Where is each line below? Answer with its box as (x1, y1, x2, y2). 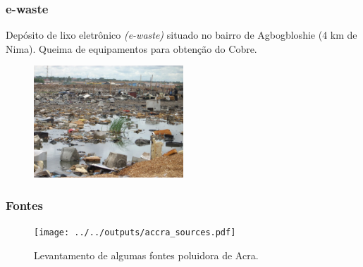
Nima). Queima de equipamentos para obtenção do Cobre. (6, 41, 257, 56)
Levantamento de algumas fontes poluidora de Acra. (34, 247, 259, 262)
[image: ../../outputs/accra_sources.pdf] (34, 228, 236, 238)
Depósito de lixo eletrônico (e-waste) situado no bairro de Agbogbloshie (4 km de (6, 27, 357, 42)
